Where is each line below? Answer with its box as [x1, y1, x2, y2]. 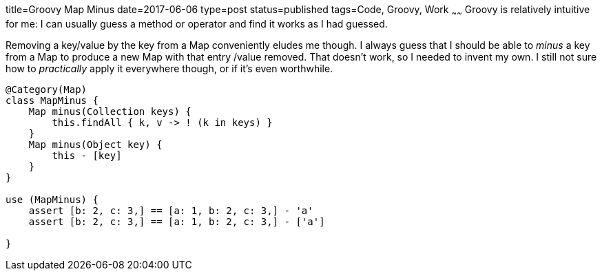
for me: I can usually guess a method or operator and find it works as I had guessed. [6, 17, 388, 30]
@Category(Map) [6, 83, 87, 95]
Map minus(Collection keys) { [28, 105, 191, 117]
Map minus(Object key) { [28, 138, 163, 150]
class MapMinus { [6, 94, 98, 106]
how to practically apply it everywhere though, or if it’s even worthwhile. [6, 62, 333, 74]
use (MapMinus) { [6, 193, 98, 205]
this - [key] [52, 149, 122, 161]
